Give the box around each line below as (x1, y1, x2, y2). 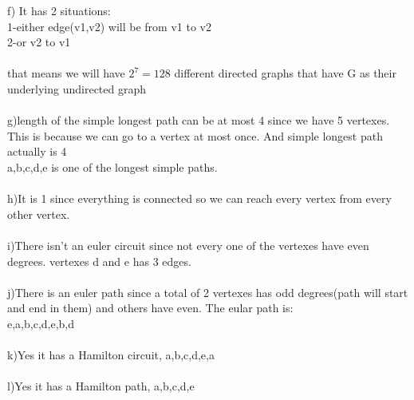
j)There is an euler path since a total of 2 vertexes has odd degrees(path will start (7, 283, 408, 300)
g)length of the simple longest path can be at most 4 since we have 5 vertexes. (7, 112, 390, 129)
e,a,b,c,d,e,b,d (7, 315, 75, 331)
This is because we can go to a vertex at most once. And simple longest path (7, 127, 383, 144)
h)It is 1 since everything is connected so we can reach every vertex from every (7, 190, 392, 207)
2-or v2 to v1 (7, 34, 71, 50)
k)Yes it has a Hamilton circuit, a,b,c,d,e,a (7, 347, 215, 363)
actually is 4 (7, 143, 67, 160)
